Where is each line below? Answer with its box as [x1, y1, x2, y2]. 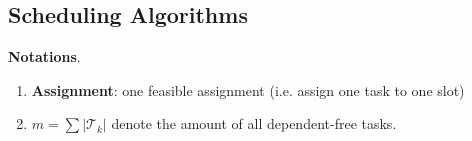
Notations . [8, 46, 81, 67]
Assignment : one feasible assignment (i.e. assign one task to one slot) [31, 79, 465, 100]
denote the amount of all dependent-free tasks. [111, 113, 397, 134]
